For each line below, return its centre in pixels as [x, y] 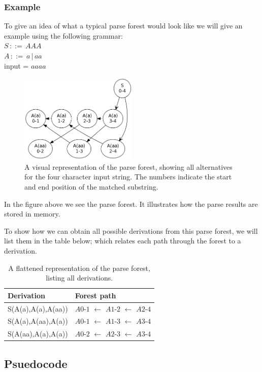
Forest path [95, 295]
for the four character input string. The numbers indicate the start [128, 177]
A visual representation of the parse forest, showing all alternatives [128, 166]
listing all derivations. [79, 278]
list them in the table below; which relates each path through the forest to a [123, 241]
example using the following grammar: [63, 35]
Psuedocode [36, 363]
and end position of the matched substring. [91, 186]
